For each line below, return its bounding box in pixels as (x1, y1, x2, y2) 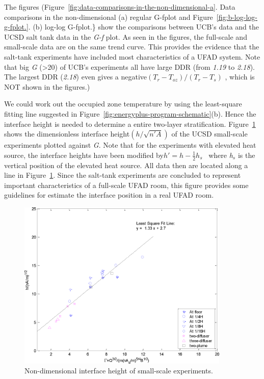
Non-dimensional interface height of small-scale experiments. (24, 365, 213, 376)
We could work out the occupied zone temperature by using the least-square (4, 98, 242, 109)
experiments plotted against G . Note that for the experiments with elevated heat (4, 140, 256, 150)
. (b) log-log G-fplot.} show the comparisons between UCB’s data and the (28, 21, 259, 32)
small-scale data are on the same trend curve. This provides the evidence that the (4, 41, 259, 52)
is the (237, 149, 255, 160)
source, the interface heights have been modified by (4, 149, 164, 160)
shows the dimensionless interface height (4, 128, 130, 139)
